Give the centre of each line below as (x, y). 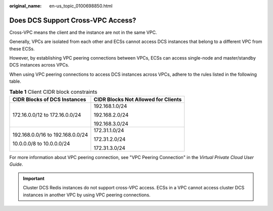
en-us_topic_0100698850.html (81, 6)
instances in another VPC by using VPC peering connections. (87, 195)
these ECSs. (22, 48)
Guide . (16, 165)
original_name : (26, 6)
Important (34, 178)
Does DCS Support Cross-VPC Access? (73, 20)
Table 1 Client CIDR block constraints (53, 92)
